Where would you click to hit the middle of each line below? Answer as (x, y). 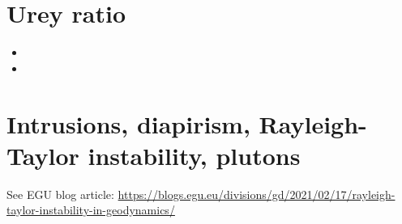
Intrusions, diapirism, (128, 123)
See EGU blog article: (60, 194)
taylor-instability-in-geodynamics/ (91, 210)
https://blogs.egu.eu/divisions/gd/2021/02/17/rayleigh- (257, 194)
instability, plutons (194, 155)
